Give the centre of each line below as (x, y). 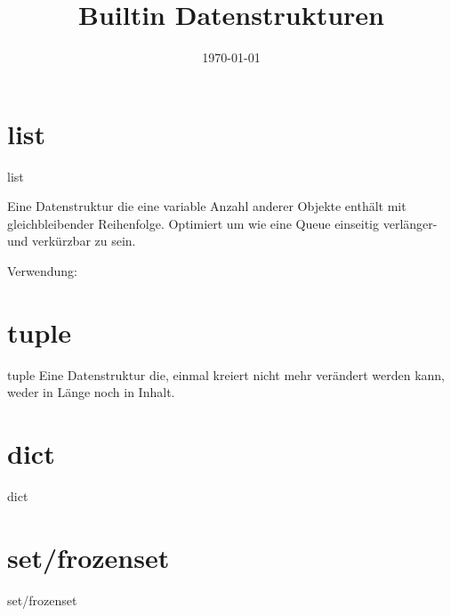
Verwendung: (43, 271)
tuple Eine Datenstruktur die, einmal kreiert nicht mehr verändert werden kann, (226, 374)
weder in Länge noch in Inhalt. (91, 392)
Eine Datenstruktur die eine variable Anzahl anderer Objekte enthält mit (207, 206)
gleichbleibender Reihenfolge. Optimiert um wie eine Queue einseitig (193, 223)
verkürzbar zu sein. (84, 241)
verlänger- (410, 223)
